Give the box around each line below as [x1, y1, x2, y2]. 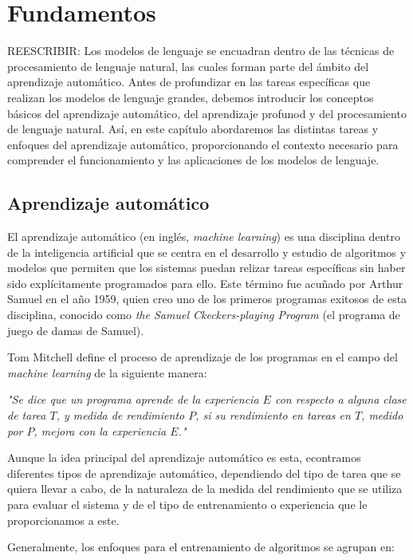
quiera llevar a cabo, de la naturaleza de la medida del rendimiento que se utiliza [7, 480, 403, 497]
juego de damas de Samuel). [7, 321, 144, 338]
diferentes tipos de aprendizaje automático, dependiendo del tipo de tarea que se [7, 464, 401, 481]
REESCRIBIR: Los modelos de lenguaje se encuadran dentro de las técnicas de [7, 42, 395, 59]
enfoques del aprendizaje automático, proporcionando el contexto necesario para [7, 136, 399, 152]
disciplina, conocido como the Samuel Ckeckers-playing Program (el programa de [7, 306, 400, 323]
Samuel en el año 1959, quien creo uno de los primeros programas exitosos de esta [7, 290, 407, 307]
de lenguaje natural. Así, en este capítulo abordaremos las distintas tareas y [7, 120, 379, 137]
